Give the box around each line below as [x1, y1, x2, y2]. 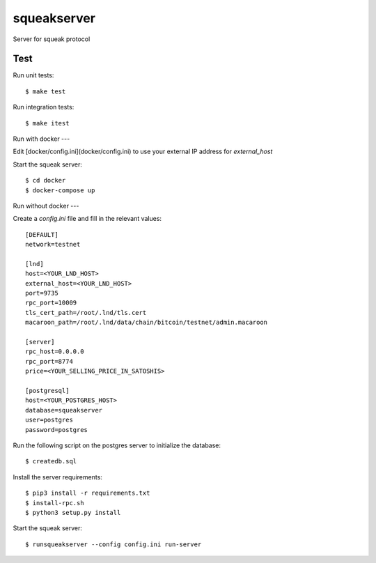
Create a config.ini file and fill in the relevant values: [13, 215, 162, 223]
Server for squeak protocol [13, 35, 91, 43]
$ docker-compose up [25, 186, 95, 194]
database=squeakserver [25, 406, 103, 414]
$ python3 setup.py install [25, 509, 121, 516]
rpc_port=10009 [25, 299, 77, 307]
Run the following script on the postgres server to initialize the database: [13, 441, 221, 449]
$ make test [25, 87, 66, 95]
